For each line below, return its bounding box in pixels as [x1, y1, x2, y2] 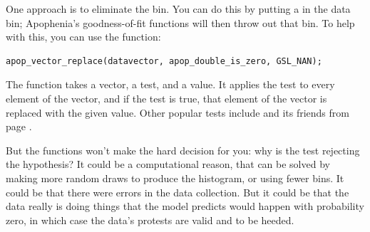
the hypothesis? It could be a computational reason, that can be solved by [6, 157, 330, 172]
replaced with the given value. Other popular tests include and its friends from [6, 105, 349, 120]
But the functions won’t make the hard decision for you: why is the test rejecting [6, 142, 360, 157]
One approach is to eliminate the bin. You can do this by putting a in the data [6, 1, 351, 16]
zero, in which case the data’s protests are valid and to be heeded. [6, 212, 294, 227]
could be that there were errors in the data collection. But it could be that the [6, 184, 349, 199]
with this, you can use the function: [6, 29, 161, 44]
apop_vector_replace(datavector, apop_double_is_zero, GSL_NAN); [6, 56, 322, 66]
